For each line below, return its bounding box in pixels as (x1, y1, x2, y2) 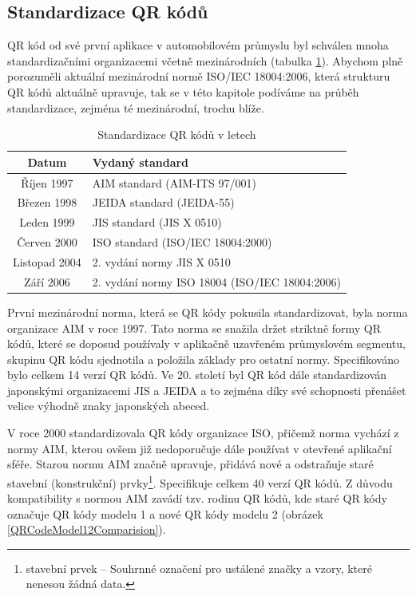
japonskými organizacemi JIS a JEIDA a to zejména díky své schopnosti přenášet (7, 381, 406, 398)
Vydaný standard (92, 153, 189, 170)
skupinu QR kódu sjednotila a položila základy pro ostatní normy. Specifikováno (7, 350, 399, 367)
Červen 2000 (17, 234, 77, 251)
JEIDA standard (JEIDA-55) (92, 194, 235, 211)
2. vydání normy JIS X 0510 (92, 253, 231, 270)
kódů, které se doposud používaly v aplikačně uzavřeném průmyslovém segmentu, (7, 335, 406, 352)
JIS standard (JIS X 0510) (92, 214, 222, 231)
